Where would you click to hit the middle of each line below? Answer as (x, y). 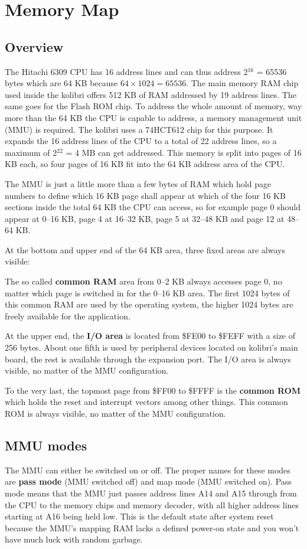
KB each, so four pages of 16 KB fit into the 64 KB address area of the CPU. (145, 164)
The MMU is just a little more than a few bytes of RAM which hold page (138, 183)
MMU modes (46, 445)
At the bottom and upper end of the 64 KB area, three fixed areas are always (145, 249)
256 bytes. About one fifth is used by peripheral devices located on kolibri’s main (151, 347)
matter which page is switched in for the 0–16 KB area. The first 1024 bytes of (147, 293)
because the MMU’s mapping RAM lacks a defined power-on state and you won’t (152, 527)
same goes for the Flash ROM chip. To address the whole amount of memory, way (153, 106)
